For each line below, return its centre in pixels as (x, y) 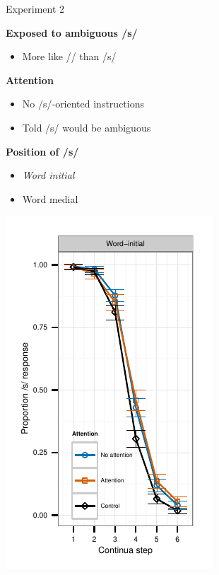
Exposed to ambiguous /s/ (72, 32)
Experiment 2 (35, 8)
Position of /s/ (42, 151)
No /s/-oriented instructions (83, 104)
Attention (30, 80)
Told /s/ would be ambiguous (87, 127)
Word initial (48, 175)
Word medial (50, 198)
